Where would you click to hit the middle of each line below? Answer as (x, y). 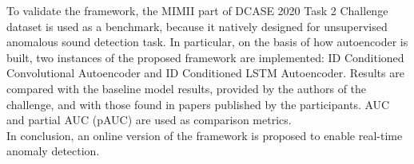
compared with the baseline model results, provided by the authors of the (187, 88)
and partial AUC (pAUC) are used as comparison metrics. (149, 120)
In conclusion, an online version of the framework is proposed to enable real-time (205, 135)
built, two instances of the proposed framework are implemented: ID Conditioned (205, 57)
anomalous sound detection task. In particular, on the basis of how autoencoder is (207, 42)
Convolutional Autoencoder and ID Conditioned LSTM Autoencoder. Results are (205, 73)
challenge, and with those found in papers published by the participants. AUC (198, 104)
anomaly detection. (53, 151)
